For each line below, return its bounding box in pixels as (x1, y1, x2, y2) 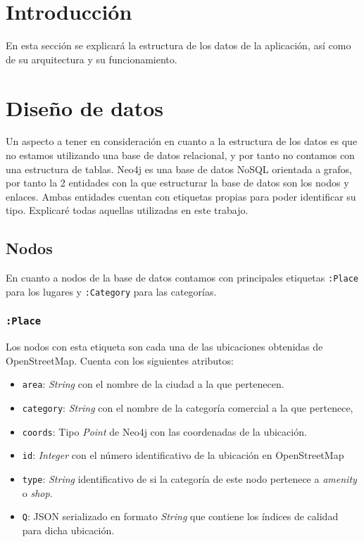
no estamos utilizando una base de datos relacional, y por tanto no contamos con (6, 148, 355, 163)
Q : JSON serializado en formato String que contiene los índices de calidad (22, 509, 339, 524)
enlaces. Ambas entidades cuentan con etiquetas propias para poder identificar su (6, 189, 356, 203)
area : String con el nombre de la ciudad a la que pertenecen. (22, 377, 284, 391)
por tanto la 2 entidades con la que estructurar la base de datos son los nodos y (6, 175, 349, 190)
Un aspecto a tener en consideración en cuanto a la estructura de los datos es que (6, 134, 358, 149)
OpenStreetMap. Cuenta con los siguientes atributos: (6, 353, 234, 367)
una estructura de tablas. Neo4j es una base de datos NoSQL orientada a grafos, (6, 161, 352, 176)
